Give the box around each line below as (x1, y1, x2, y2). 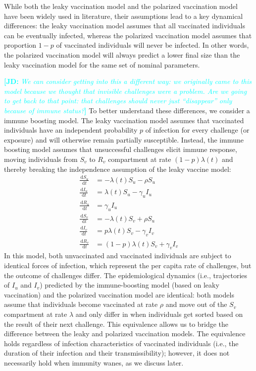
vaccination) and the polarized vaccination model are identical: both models (4, 289, 234, 299)
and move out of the (165, 299, 227, 309)
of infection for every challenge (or (145, 125, 250, 135)
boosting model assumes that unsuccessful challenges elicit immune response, (4, 144, 237, 154)
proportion (4, 40, 37, 50)
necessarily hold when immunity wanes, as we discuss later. (4, 357, 184, 368)
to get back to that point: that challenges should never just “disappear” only (4, 95, 232, 106)
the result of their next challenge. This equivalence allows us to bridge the (4, 318, 229, 329)
